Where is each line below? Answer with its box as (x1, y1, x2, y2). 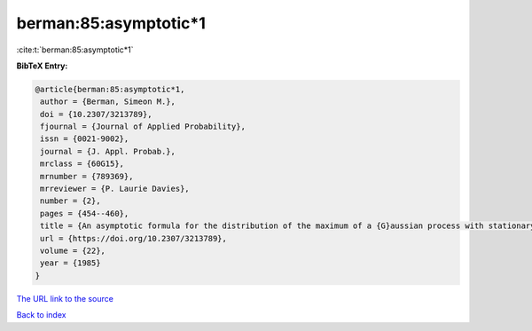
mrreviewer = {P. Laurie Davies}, (40, 184, 190, 194)
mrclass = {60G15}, (40, 159, 124, 169)
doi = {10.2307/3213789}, (40, 109, 153, 119)
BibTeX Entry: (16, 60, 68, 71)
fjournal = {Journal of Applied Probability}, (40, 122, 246, 132)
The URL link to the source (16, 293, 114, 303)
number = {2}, (40, 196, 101, 206)
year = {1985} (40, 258, 101, 268)
